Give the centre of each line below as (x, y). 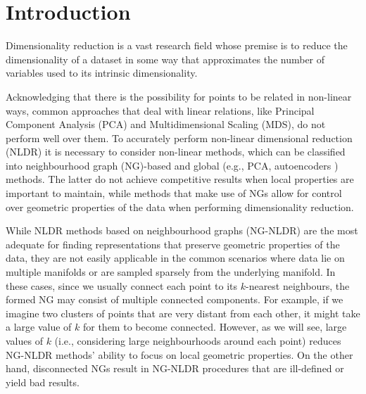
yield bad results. (43, 382)
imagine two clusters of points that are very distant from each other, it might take (183, 313)
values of (24, 341)
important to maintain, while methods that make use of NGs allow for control (174, 193)
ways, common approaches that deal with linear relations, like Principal (160, 110)
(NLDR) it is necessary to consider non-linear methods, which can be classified (176, 152)
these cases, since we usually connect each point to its (121, 285)
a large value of (39, 327)
